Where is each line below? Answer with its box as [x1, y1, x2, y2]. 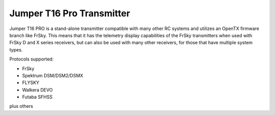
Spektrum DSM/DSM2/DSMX [22, 72, 84, 78]
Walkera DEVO [22, 87, 53, 93]
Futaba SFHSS [22, 94, 53, 100]
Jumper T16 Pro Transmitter [9, 8, 130, 19]
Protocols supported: [9, 56, 54, 62]
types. [9, 46, 23, 53]
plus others [9, 103, 33, 109]
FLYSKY [22, 79, 40, 86]
